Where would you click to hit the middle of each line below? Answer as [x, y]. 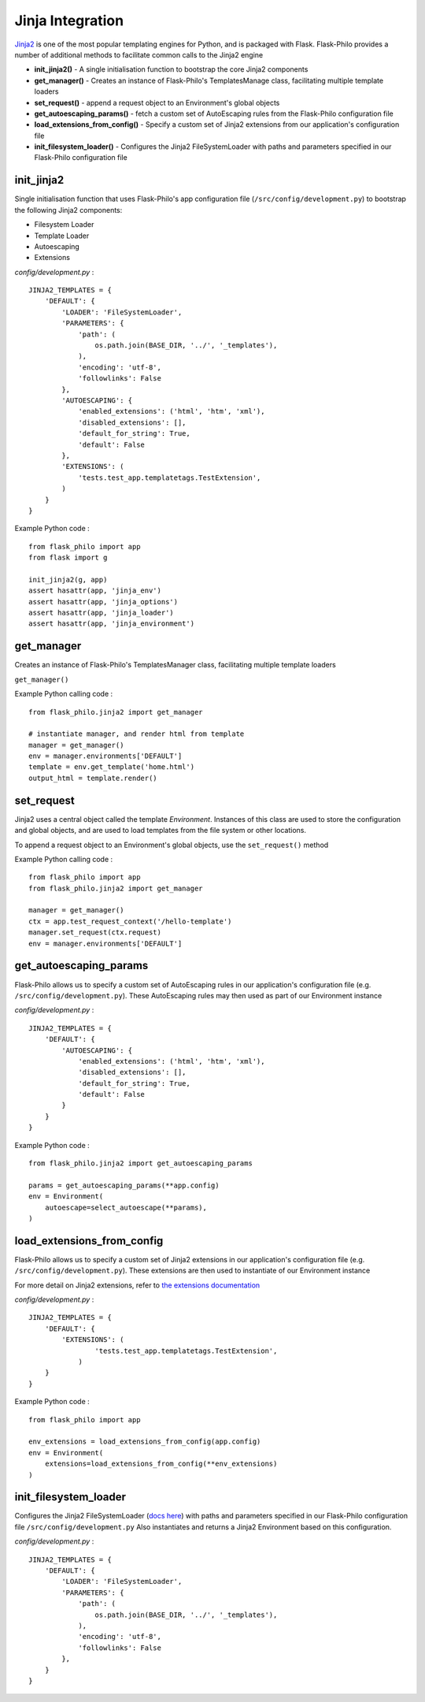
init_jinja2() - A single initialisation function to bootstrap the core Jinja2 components [171, 69]
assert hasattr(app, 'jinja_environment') [112, 624]
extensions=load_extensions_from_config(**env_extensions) [161, 1464]
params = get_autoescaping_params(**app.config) [124, 1185]
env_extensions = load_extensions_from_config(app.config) [145, 1442]
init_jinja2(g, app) [68, 580]
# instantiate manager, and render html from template [137, 734]
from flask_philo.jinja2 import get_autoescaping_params [141, 1163]
